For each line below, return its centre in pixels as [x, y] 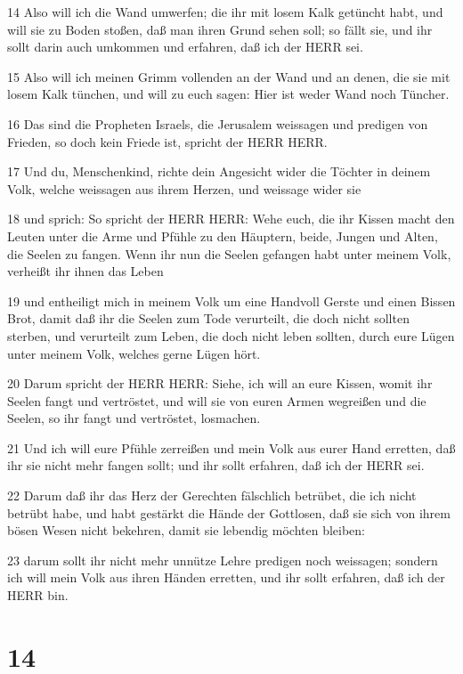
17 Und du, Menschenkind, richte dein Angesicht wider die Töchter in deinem [219, 171]
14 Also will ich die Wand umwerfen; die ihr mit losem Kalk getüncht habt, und [225, 12]
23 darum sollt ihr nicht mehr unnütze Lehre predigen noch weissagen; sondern [223, 560]
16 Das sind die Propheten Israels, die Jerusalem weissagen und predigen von [218, 123]
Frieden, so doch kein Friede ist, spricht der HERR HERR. [167, 141]
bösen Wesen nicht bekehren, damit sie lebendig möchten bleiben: [186, 530]
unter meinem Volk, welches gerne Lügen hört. [134, 353]
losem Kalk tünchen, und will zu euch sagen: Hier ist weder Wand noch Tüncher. [228, 94]
